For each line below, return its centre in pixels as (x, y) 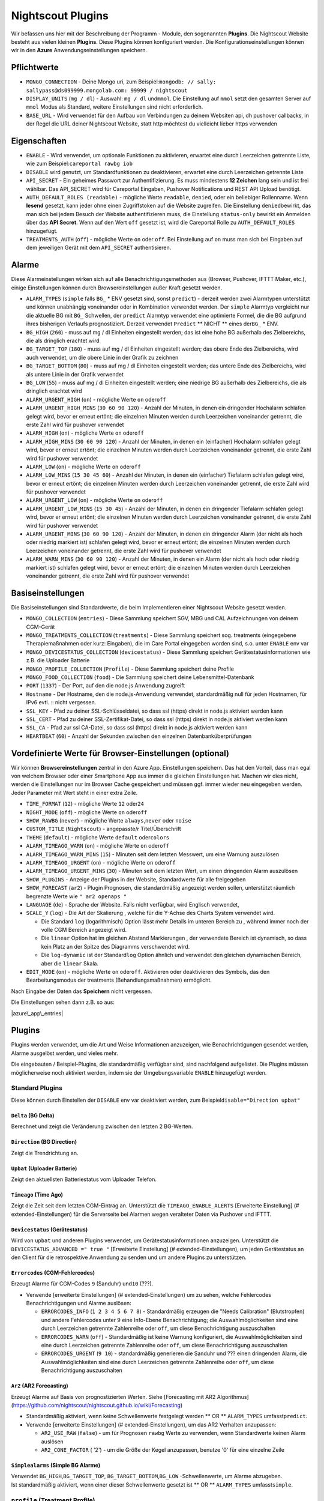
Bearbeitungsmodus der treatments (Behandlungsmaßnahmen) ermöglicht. (119, 980)
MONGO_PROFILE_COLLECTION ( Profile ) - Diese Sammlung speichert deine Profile (130, 669)
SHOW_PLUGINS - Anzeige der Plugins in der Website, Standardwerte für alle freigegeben (136, 879)
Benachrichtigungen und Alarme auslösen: (79, 1303)
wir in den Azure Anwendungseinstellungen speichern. (79, 50)
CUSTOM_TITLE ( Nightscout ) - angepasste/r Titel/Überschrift (103, 829)
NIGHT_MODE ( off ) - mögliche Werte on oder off (87, 812)
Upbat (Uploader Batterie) (44, 1168)
